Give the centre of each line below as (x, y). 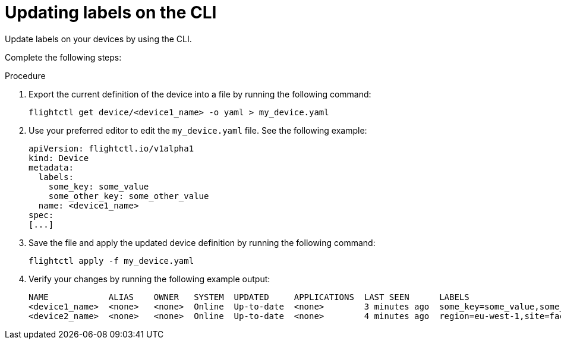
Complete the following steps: (63, 57)
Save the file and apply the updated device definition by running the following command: (202, 242)
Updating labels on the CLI (111, 12)
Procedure (25, 75)
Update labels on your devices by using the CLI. (98, 39)
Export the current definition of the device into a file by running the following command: (200, 94)
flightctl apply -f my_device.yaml (111, 261)
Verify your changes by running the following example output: (149, 279)
